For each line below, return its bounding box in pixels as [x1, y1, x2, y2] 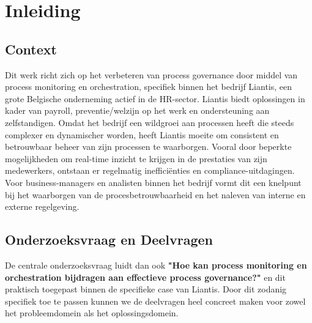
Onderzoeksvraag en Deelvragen [5, 230, 214, 249]
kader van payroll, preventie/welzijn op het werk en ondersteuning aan [5, 104, 270, 117]
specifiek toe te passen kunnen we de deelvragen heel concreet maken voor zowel [5, 294, 306, 307]
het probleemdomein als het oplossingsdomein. [5, 306, 179, 319]
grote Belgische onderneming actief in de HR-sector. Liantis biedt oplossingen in [5, 92, 305, 105]
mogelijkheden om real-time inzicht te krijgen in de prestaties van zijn [5, 152, 267, 165]
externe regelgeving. [5, 200, 80, 213]
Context [5, 39, 57, 58]
